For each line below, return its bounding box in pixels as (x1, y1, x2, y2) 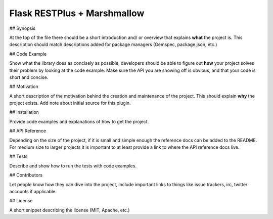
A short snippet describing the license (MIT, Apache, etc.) (9, 207, 130, 213)
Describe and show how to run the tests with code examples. (9, 162, 136, 169)
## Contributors (9, 172, 43, 178)
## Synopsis (9, 25, 35, 31)
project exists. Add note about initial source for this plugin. (9, 100, 131, 106)
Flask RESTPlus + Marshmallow (9, 8, 145, 19)
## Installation (9, 109, 39, 115)
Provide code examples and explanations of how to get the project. (9, 118, 149, 124)
